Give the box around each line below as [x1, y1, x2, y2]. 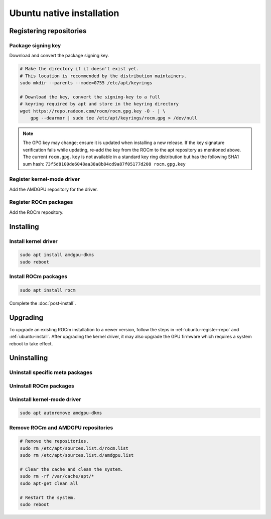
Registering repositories [9, 27, 87, 35]
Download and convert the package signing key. [9, 53, 109, 59]
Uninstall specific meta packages [9, 369, 93, 376]
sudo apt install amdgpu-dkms [20, 252, 94, 258]
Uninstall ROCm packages [9, 382, 75, 389]
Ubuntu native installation [9, 8, 119, 19]
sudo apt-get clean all [20, 480, 79, 486]
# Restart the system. [20, 494, 76, 500]
